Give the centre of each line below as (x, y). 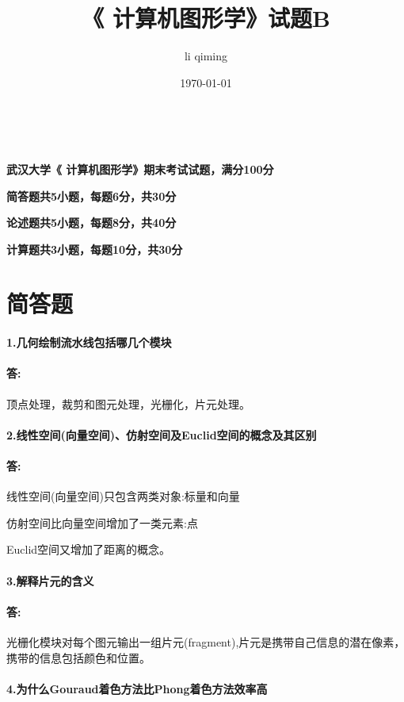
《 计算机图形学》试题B (206, 18)
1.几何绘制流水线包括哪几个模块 (89, 342)
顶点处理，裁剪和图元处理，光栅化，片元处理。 (128, 403)
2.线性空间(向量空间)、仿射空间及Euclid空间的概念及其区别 (162, 434)
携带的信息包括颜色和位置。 (78, 657)
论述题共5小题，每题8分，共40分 (91, 222)
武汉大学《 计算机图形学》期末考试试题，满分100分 (140, 169)
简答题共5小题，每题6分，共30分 (91, 196)
